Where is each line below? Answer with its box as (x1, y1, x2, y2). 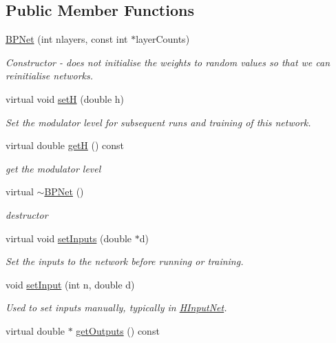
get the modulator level (6, 161, 101, 175)
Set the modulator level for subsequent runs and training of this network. (6, 115, 311, 129)
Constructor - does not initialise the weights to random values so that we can (6, 55, 330, 69)
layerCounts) (136, 32, 190, 46)
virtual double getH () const (6, 138, 125, 153)
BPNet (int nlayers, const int (6, 32, 128, 46)
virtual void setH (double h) (6, 91, 125, 106)
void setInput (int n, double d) (6, 277, 135, 291)
